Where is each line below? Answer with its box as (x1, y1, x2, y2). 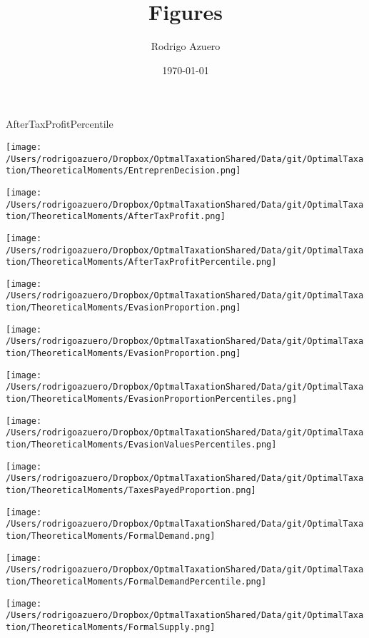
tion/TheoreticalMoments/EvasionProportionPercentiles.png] (6, 394, 298, 405)
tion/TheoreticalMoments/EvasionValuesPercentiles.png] (6, 440, 277, 450)
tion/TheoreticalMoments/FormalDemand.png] (6, 530, 216, 541)
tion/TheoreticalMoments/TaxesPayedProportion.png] (6, 485, 256, 495)
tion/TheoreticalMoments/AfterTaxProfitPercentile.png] (6, 257, 277, 268)
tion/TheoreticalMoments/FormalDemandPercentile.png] (6, 576, 267, 587)
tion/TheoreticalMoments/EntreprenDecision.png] (6, 166, 241, 176)
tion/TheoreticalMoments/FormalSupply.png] (6, 622, 216, 632)
